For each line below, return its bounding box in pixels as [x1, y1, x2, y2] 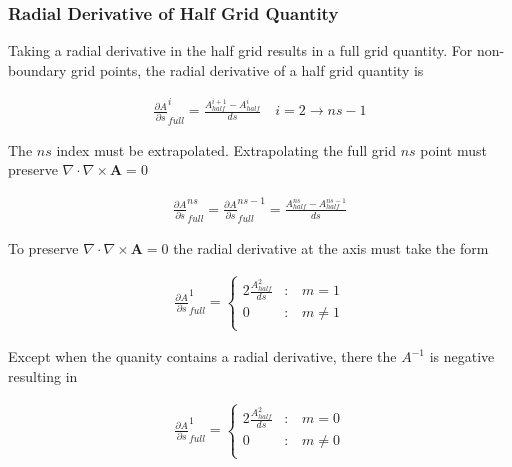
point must [420, 139, 487, 160]
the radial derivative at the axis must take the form [173, 237, 489, 258]
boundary [8, 59, 67, 80]
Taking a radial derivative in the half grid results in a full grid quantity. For [8, 40, 473, 61]
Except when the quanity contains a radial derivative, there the [8, 346, 397, 367]
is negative [429, 346, 495, 367]
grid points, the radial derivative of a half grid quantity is [71, 59, 424, 80]
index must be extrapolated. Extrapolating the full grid [56, 139, 396, 160]
